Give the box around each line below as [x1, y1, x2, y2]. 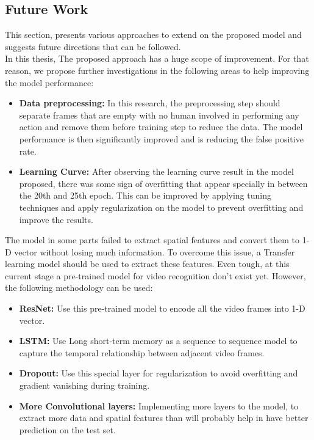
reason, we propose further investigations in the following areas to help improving [5, 64, 310, 76]
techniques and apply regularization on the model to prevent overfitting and [19, 200, 304, 213]
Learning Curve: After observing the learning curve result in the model [19, 165, 294, 178]
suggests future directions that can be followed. [5, 40, 181, 53]
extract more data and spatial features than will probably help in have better [19, 411, 309, 424]
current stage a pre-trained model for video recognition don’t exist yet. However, [5, 269, 306, 282]
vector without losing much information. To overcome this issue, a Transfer [14, 245, 295, 258]
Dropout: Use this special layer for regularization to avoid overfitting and [19, 367, 298, 380]
